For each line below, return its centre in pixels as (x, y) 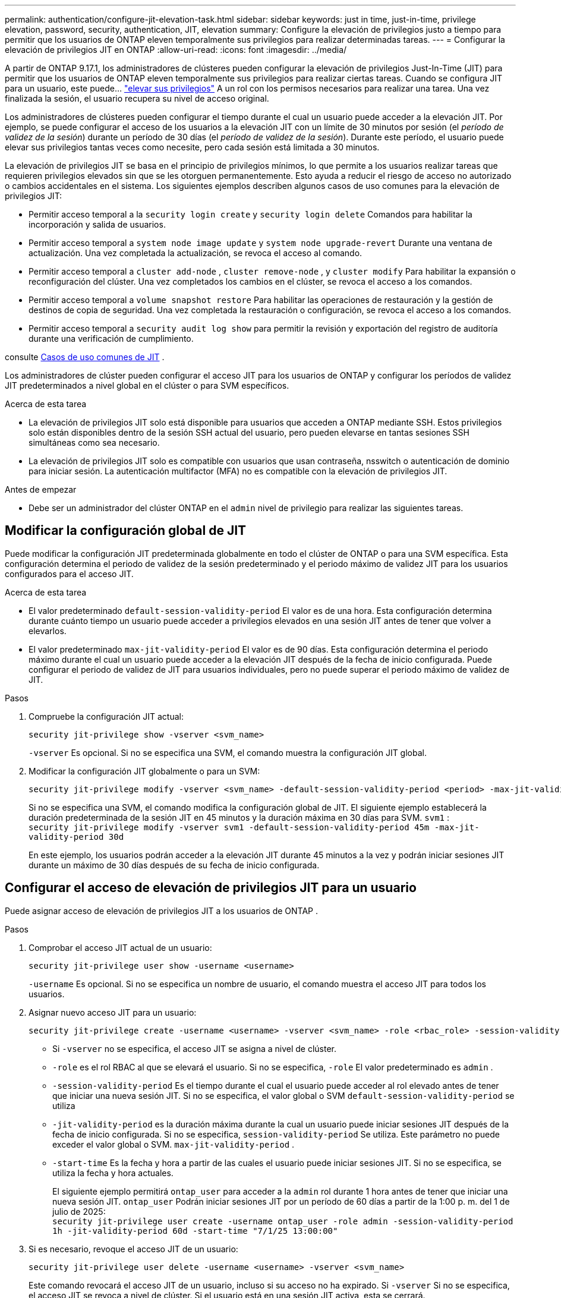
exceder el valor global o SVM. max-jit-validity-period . (174, 1144)
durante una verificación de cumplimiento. (111, 338)
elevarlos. (48, 631)
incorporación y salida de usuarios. (97, 224)
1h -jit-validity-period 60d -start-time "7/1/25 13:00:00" (195, 1231)
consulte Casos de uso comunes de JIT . (85, 357)
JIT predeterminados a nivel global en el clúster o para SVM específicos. (147, 385)
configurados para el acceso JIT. (69, 574)
